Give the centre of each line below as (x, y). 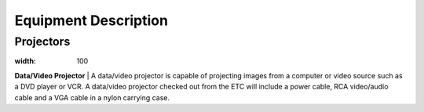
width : (26, 61)
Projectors (42, 42)
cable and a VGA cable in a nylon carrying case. (92, 97)
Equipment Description (91, 20)
